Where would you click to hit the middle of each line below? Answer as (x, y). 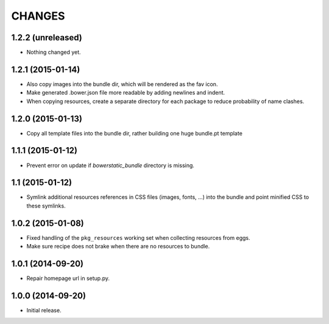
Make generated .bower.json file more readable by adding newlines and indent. (126, 93)
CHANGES (38, 16)
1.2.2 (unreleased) (47, 38)
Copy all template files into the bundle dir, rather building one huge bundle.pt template (135, 133)
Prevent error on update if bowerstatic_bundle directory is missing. (111, 165)
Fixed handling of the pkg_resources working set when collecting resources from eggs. (138, 237)
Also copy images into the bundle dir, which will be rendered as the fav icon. (122, 84)
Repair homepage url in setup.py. (68, 278)
